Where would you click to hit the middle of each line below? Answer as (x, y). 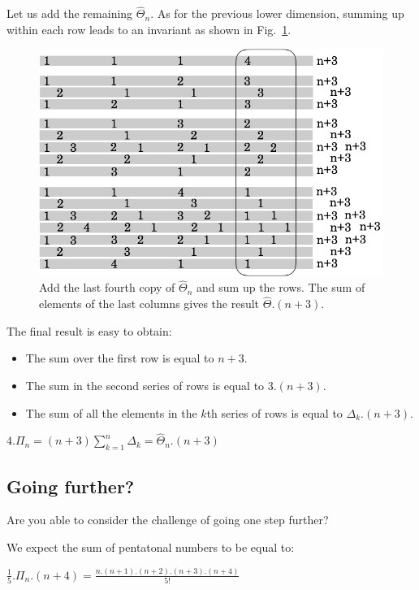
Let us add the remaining (70, 13)
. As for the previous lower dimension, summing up (277, 13)
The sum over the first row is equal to (120, 358)
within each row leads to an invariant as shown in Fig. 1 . (149, 29)
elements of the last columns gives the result (149, 304)
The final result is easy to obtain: (89, 330)
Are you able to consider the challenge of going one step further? (168, 520)
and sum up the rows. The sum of (281, 287)
